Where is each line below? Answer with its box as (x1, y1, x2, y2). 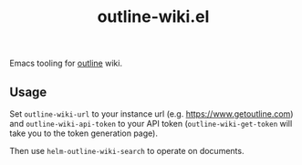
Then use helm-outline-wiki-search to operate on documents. (9, 146, 245, 156)
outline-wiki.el (97, 6, 210, 27)
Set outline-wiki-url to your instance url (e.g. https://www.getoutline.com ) (9, 108, 294, 119)
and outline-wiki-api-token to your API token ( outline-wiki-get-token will (9, 119, 293, 129)
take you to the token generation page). (9, 128, 158, 139)
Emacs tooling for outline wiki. (9, 57, 123, 69)
